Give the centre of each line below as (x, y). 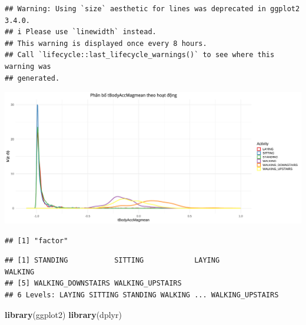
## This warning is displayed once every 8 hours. (106, 43)
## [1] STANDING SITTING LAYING (112, 261)
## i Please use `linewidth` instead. (81, 32)
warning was (28, 66)
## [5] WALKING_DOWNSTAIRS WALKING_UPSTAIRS (93, 283)
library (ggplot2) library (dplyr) (63, 314)
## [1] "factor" (36, 241)
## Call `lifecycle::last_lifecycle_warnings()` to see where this (140, 55)
